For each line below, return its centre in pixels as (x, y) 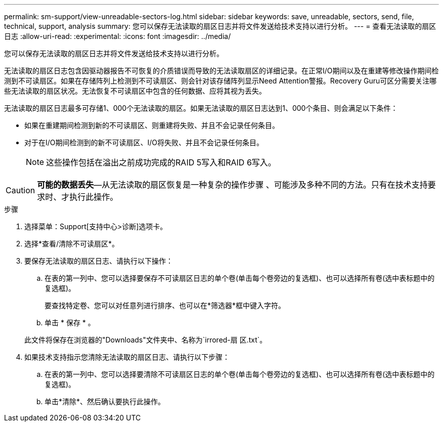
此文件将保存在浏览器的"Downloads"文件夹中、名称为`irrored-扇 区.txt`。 (146, 340)
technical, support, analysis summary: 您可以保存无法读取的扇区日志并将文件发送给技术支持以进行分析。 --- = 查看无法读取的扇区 (220, 26)
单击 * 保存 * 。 (70, 323)
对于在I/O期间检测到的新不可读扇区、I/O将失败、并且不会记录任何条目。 (144, 142)
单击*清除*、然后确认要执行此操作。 (105, 401)
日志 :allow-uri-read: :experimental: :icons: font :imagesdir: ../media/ (118, 36)
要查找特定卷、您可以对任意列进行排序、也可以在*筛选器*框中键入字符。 (165, 305)
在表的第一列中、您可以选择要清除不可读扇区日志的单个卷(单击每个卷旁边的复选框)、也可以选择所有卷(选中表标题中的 (240, 374)
